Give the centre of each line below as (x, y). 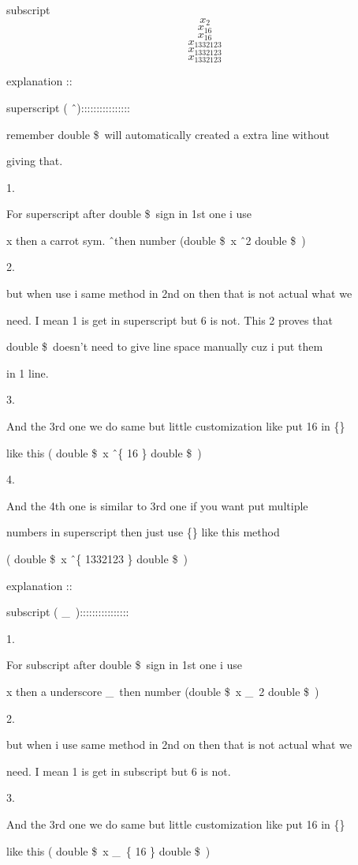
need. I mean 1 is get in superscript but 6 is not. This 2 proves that (170, 320)
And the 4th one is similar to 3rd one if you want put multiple (157, 505)
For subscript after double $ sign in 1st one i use (124, 665)
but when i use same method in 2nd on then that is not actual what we (179, 745)
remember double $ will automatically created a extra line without (168, 134)
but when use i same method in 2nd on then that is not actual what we (179, 293)
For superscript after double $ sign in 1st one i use (129, 214)
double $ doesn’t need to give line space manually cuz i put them (165, 346)
